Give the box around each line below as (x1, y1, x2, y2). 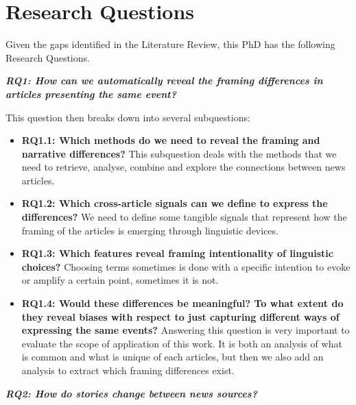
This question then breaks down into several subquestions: (5, 110, 250, 124)
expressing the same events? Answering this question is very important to (21, 323, 350, 337)
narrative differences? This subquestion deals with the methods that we (21, 146, 337, 160)
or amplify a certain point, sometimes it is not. (21, 273, 219, 287)
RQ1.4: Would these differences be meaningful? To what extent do (21, 296, 344, 310)
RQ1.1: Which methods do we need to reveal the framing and (21, 133, 320, 147)
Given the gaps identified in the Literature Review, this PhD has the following (5, 37, 335, 51)
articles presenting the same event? (5, 86, 176, 101)
